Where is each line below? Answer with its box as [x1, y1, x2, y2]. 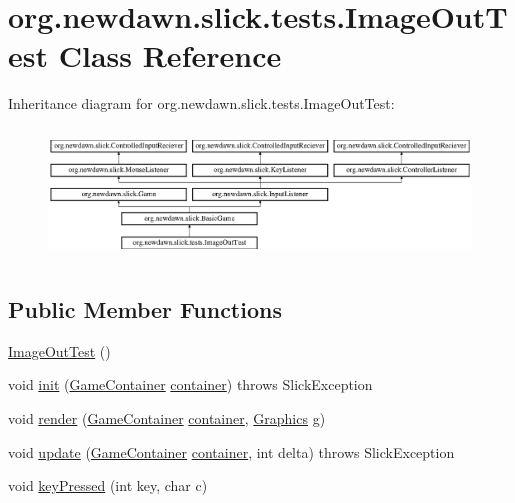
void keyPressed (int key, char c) [8, 475, 208, 496]
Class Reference [58, 35, 282, 76]
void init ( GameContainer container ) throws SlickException [8, 374, 373, 395]
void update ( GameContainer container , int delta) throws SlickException [8, 441, 455, 462]
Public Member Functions [8, 294, 282, 324]
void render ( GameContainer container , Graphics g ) [8, 408, 326, 428]
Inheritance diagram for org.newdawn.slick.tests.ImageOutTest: [8, 93, 395, 114]
